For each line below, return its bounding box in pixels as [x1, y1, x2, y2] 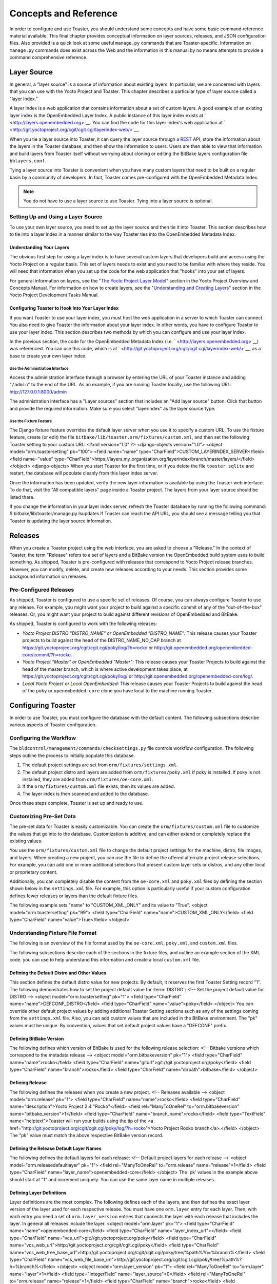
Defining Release [9, 1080, 47, 1086]
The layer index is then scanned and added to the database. [22, 790, 149, 797]
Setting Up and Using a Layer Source [9, 213, 103, 220]
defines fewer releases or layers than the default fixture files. [9, 893, 138, 899]
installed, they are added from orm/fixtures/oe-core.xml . [22, 776, 153, 782]
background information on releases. [9, 573, 88, 580]
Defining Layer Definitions [9, 1189, 67, 1196]
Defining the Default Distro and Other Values [9, 970, 107, 976]
